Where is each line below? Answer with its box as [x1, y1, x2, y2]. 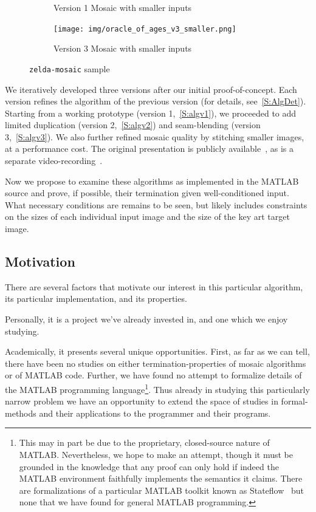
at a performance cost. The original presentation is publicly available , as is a [5, 142, 294, 155]
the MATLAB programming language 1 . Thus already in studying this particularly [5, 381, 310, 395]
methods [5, 406, 36, 419]
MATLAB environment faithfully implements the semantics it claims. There [19, 472, 303, 485]
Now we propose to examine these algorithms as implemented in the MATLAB [5, 174, 299, 187]
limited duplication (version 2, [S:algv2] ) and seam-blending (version [5, 118, 261, 131]
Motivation [5, 252, 75, 271]
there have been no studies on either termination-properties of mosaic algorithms [5, 357, 306, 369]
